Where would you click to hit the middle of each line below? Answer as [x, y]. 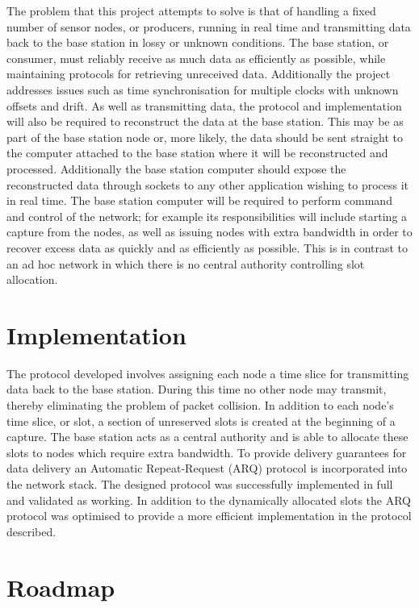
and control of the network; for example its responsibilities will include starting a [207, 216]
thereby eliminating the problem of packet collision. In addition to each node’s [200, 405]
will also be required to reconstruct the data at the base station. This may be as [205, 121]
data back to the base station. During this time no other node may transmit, [197, 389]
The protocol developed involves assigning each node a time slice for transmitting [208, 373]
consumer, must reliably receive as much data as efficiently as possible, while [196, 58]
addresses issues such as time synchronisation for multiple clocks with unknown [203, 89]
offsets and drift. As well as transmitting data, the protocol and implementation [204, 105]
